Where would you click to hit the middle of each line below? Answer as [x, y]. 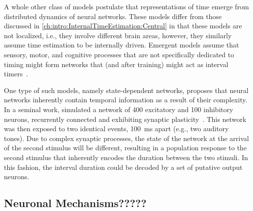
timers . [16, 74]
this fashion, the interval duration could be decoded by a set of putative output [123, 167]
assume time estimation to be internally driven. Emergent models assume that [122, 45]
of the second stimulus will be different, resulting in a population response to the [125, 148]
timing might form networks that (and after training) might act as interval [116, 64]
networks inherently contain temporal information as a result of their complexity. [126, 100]
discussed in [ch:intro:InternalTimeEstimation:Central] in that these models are [123, 26]
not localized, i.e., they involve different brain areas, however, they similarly [118, 35]
